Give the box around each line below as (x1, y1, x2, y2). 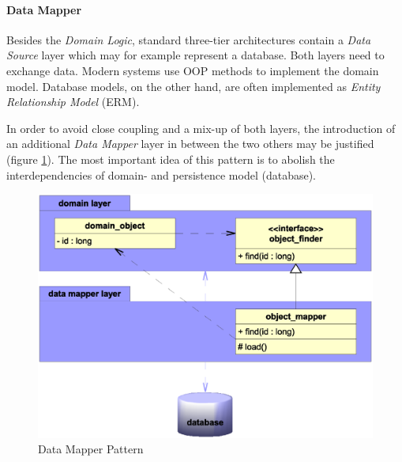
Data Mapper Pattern (38, 441, 144, 457)
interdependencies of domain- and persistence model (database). (6, 166, 316, 183)
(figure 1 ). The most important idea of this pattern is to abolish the (6, 150, 335, 167)
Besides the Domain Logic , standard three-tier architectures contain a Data (6, 31, 371, 47)
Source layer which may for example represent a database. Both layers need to (6, 47, 385, 63)
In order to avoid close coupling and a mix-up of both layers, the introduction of (6, 119, 396, 136)
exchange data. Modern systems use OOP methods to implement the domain (6, 62, 379, 78)
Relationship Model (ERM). (6, 93, 140, 110)
